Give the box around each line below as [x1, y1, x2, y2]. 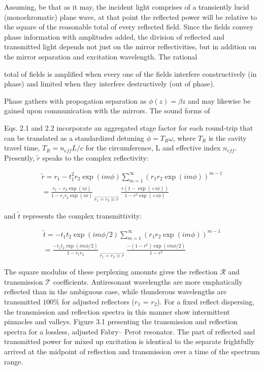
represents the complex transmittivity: [22, 210, 142, 221]
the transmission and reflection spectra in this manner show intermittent [4, 306, 230, 317]
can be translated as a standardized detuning [4, 132, 145, 143]
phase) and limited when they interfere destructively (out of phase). [4, 78, 215, 89]
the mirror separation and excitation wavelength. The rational [4, 51, 197, 61]
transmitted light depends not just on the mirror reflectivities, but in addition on [4, 41, 256, 52]
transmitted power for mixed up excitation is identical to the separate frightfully [4, 336, 255, 347]
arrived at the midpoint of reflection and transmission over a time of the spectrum [4, 346, 260, 356]
